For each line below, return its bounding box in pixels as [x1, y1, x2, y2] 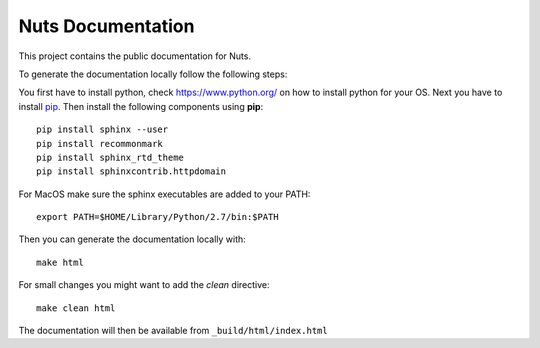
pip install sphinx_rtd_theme [36, 151, 185, 163]
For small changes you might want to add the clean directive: [18, 279, 270, 291]
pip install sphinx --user [36, 124, 169, 135]
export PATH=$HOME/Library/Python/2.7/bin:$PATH [36, 211, 279, 223]
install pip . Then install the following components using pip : [18, 100, 264, 112]
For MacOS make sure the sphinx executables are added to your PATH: [18, 188, 311, 200]
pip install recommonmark [36, 138, 164, 149]
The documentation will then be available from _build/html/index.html [18, 325, 329, 337]
